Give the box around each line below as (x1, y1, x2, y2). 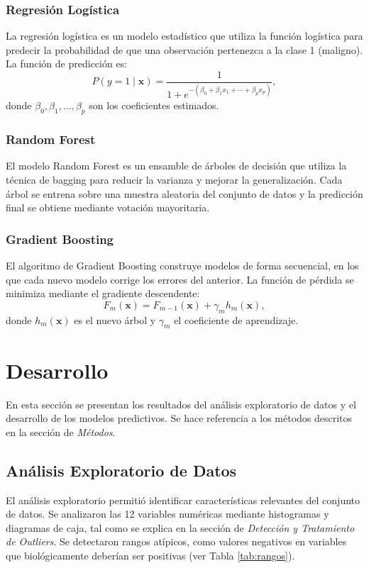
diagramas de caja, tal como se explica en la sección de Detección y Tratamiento (6, 520, 355, 535)
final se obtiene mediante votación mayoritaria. (6, 200, 210, 215)
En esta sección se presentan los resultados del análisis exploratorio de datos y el (6, 396, 356, 411)
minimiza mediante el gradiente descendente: (6, 286, 200, 301)
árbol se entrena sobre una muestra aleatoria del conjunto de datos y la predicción (6, 186, 363, 201)
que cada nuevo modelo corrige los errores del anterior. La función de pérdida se (6, 272, 354, 286)
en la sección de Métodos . (6, 424, 116, 439)
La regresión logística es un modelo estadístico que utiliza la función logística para (6, 28, 363, 43)
